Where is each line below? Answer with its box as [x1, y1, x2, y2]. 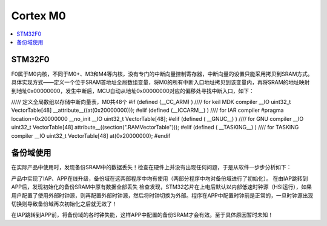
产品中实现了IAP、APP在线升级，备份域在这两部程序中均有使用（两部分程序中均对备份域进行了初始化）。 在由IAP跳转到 [11, 175, 308, 182]
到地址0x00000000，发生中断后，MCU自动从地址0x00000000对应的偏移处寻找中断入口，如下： [11, 87, 254, 94]
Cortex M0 [11, 9, 66, 22]
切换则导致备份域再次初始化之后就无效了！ [11, 200, 117, 208]
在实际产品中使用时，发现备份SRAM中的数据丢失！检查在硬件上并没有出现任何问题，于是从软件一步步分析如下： [11, 164, 292, 171]
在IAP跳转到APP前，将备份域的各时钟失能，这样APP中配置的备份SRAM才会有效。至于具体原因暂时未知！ [11, 211, 274, 219]
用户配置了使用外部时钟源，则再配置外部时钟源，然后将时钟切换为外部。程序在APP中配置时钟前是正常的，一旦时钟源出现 [11, 192, 314, 199]
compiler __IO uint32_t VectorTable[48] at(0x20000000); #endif [11, 132, 171, 139]
